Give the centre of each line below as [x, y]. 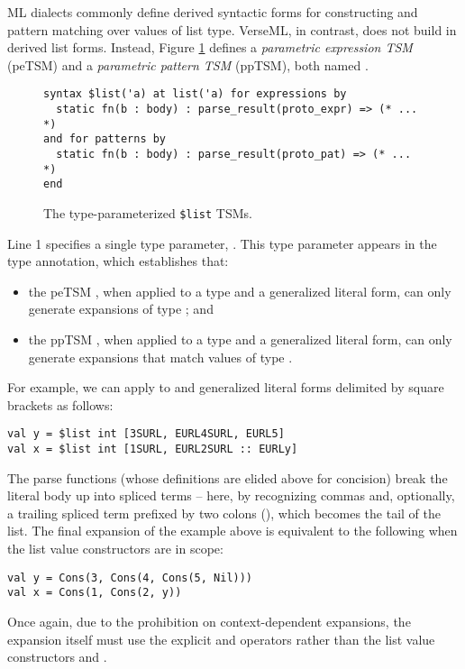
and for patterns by [105, 139]
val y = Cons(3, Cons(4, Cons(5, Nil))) [130, 577]
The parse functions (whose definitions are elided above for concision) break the [228, 477]
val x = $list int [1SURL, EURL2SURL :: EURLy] [153, 449]
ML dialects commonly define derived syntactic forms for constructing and [213, 12]
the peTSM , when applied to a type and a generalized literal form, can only [240, 291]
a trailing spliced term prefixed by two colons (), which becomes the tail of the [224, 513]
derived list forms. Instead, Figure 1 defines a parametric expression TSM [210, 47]
